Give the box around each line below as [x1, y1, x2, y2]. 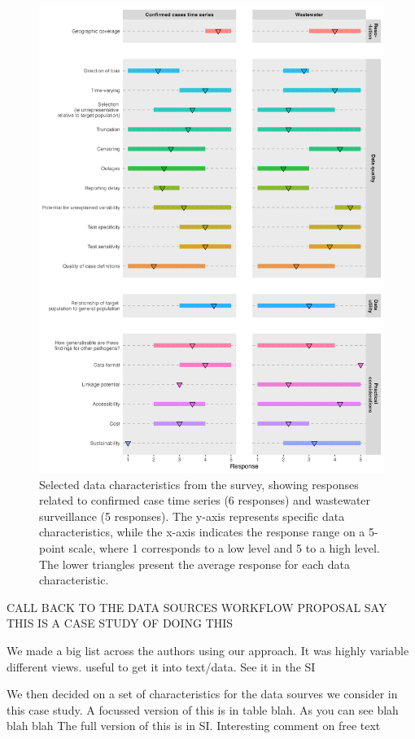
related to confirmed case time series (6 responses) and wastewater [39, 492, 371, 509]
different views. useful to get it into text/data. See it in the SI [7, 658, 316, 675]
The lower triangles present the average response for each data [39, 555, 350, 572]
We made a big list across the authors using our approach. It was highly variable [7, 641, 409, 658]
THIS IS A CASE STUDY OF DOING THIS [7, 614, 234, 632]
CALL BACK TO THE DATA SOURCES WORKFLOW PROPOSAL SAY [7, 598, 387, 615]
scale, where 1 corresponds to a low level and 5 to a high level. [68, 539, 380, 556]
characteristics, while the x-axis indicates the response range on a [39, 523, 365, 540]
